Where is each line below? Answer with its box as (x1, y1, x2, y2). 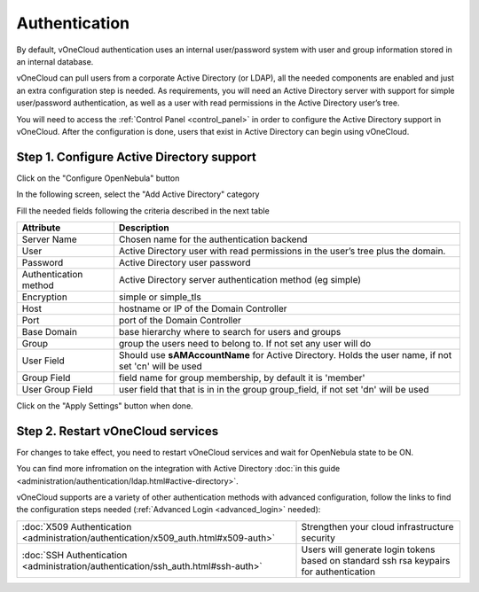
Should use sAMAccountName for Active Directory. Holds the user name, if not (118, 348, 452, 361)
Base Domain (21, 325, 77, 338)
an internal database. (16, 56, 94, 66)
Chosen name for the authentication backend (118, 233, 308, 245)
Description (118, 222, 169, 234)
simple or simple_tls (118, 291, 201, 303)
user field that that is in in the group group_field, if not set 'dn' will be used (118, 383, 429, 395)
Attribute (21, 222, 61, 234)
